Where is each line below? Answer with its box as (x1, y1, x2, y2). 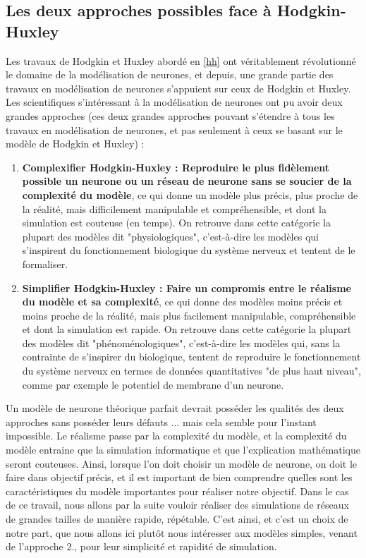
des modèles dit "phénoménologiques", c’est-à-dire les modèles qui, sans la (22, 335, 341, 350)
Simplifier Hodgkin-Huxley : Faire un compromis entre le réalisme (22, 280, 351, 295)
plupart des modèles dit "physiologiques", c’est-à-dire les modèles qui (22, 229, 319, 243)
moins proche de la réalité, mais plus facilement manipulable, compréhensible (22, 308, 356, 322)
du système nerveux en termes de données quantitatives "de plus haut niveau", (22, 363, 361, 378)
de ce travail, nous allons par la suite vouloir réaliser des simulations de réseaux (6, 497, 349, 512)
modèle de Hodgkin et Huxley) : (6, 136, 145, 151)
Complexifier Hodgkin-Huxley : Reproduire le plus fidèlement (22, 159, 330, 174)
